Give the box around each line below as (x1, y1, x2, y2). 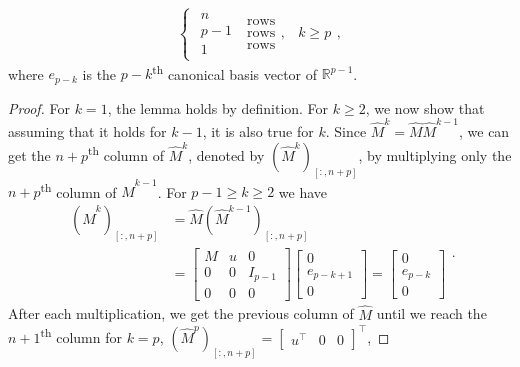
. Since (325, 121, 367, 142)
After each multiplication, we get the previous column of (8, 303, 354, 324)
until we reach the (376, 303, 487, 324)
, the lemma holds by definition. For (107, 97, 329, 118)
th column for (40, 324, 122, 347)
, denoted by (188, 144, 265, 165)
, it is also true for (202, 121, 314, 142)
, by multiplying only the (358, 144, 512, 165)
